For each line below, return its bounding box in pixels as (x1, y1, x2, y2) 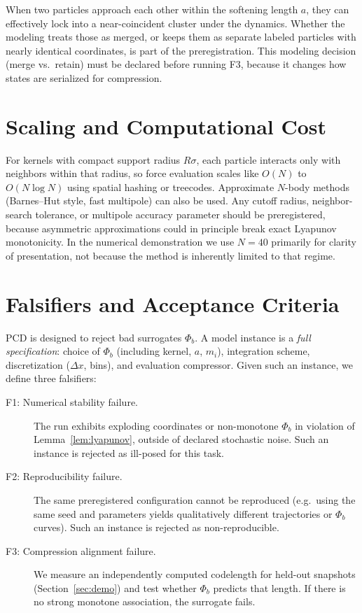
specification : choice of (6, 344, 100, 358)
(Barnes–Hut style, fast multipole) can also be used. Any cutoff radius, (6, 193, 309, 208)
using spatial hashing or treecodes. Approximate (67, 179, 274, 194)
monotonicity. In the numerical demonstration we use (6, 234, 235, 249)
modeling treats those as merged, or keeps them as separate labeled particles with (6, 29, 356, 44)
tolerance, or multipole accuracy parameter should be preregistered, (35, 207, 326, 222)
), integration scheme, (217, 344, 310, 358)
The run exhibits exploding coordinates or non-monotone (34, 418, 279, 432)
